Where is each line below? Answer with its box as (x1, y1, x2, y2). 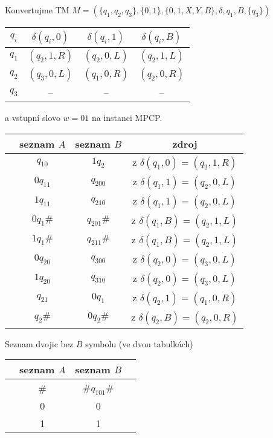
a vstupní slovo (5, 111, 60, 123)
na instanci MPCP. (91, 111, 162, 123)
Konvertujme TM (5, 4, 69, 16)
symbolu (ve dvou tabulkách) (85, 337, 193, 350)
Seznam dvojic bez (5, 337, 74, 350)
